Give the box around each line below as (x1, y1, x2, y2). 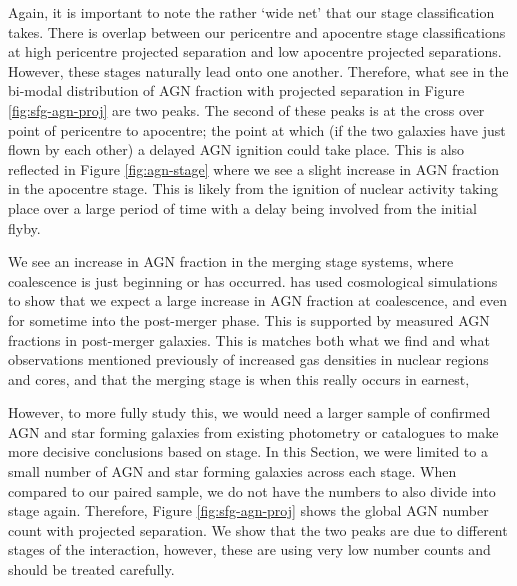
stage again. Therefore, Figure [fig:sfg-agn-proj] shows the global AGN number (8, 500, 489, 521)
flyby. (8, 217, 41, 238)
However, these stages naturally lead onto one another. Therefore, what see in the (8, 60, 509, 81)
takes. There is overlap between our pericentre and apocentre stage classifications (8, 21, 506, 42)
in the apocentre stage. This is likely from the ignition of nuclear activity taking (8, 178, 498, 199)
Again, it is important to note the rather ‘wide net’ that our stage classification (8, 2, 495, 22)
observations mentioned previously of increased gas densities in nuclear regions (8, 349, 489, 370)
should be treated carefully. (8, 559, 175, 580)
